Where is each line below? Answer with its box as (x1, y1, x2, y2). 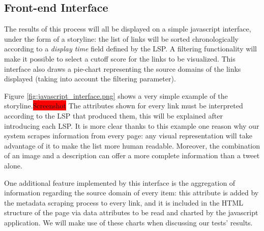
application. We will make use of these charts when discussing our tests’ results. (4, 217, 253, 227)
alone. (4, 160, 22, 170)
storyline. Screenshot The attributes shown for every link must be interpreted (4, 100, 243, 111)
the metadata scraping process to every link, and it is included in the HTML (4, 197, 244, 208)
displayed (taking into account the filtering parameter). (4, 73, 176, 84)
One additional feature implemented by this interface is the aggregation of (4, 177, 236, 188)
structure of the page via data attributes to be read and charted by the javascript (4, 207, 258, 218)
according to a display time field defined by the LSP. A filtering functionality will (4, 43, 257, 54)
